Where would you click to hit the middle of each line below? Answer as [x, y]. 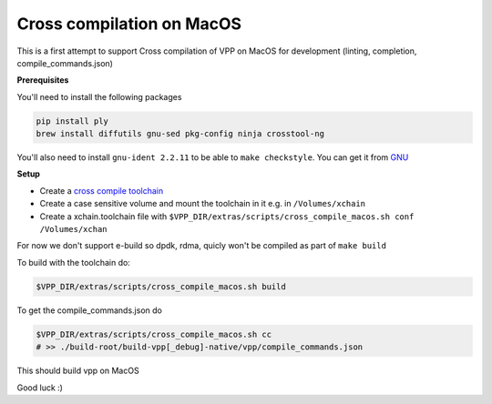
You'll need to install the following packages [99, 96]
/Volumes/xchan [74, 229]
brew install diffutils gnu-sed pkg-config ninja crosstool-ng [180, 134]
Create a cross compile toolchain [102, 190]
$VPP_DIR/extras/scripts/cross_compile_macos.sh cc [154, 334]
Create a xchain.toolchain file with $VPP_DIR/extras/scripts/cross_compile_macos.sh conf [227, 216]
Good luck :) [40, 388]
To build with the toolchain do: [74, 262]
